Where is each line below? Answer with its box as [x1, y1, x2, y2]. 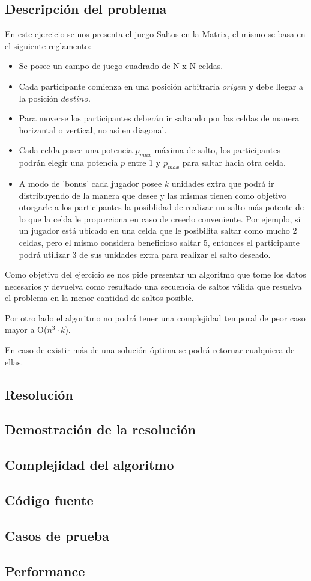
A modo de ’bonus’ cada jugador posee [19, 177, 162, 189]
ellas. [5, 355, 23, 368]
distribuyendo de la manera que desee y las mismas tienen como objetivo [19, 189, 287, 201]
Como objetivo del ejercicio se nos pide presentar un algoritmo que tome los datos [5, 268, 306, 281]
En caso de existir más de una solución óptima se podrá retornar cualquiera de [5, 344, 295, 356]
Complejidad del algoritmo [5, 455, 174, 474]
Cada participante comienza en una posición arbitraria [19, 79, 220, 92]
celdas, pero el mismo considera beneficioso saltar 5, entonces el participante [19, 236, 300, 248]
